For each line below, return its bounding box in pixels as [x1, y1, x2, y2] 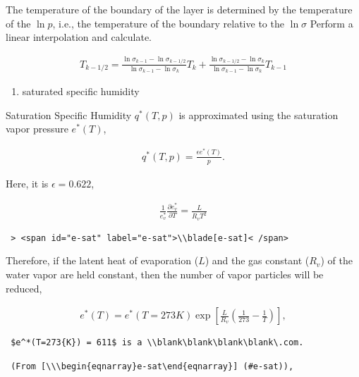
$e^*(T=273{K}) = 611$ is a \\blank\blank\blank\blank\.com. [11, 338, 304, 348]
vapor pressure [6, 121, 68, 136]
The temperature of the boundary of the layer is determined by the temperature [6, 2, 353, 16]
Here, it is [6, 175, 49, 190]
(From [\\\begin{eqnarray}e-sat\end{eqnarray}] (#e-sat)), [11, 361, 294, 371]
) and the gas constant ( [205, 253, 310, 268]
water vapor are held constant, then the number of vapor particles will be [6, 266, 324, 281]
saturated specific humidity [22, 84, 140, 98]
